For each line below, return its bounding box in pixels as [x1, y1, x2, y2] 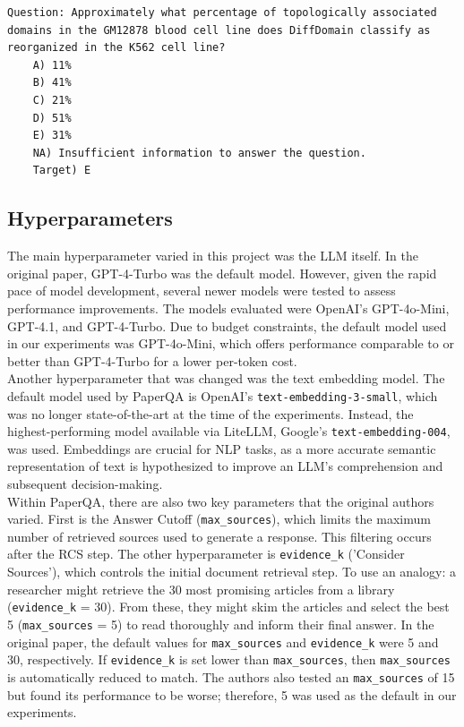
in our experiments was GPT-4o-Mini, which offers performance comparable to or [7, 334, 454, 353]
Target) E [32, 164, 91, 177]
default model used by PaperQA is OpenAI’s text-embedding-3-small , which [7, 386, 438, 405]
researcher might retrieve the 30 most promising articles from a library [7, 579, 395, 598]
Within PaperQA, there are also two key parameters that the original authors [7, 492, 434, 510]
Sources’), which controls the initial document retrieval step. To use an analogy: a [7, 562, 456, 581]
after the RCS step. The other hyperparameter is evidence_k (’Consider [7, 544, 405, 563]
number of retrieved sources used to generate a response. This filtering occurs [7, 526, 432, 545]
